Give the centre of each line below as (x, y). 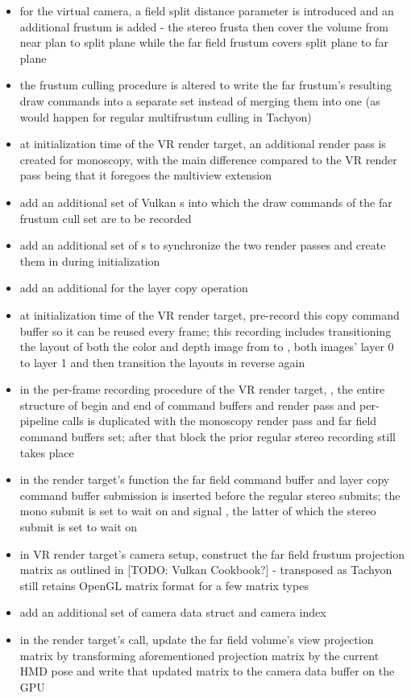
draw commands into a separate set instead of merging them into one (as (200, 100)
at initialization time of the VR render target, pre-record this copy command (210, 314)
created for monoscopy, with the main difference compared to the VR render (208, 159)
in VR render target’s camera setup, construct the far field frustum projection (212, 553)
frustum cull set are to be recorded (106, 218)
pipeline (39, 421)
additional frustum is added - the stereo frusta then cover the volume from (204, 26)
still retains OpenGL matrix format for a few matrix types (164, 585)
